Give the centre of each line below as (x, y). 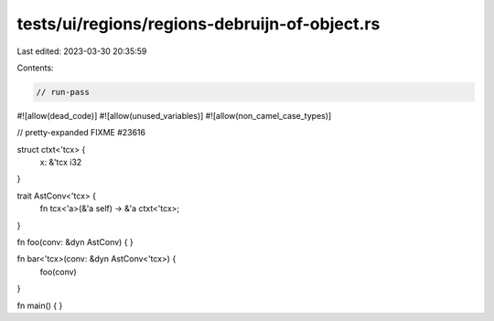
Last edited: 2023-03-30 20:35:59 (82, 51)
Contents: (35, 68)
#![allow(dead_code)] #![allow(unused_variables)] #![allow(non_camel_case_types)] (174, 115)
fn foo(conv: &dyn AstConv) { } (75, 242)
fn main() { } (40, 305)
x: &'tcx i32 (61, 162)
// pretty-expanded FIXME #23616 (81, 133)
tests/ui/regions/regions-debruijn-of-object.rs (199, 24)
